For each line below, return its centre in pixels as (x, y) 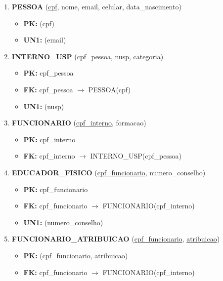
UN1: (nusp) (44, 106)
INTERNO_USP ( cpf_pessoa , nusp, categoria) (88, 56)
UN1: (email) (45, 40)
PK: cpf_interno (49, 139)
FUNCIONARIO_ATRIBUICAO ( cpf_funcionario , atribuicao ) (116, 239)
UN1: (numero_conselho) (63, 222)
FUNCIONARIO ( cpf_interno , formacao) (79, 123)
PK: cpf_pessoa (48, 73)
